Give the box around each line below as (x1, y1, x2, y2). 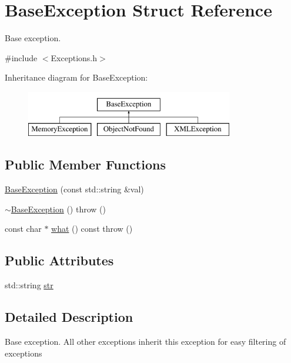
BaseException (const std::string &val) (5, 183, 144, 195)
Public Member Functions (5, 155, 166, 174)
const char (5, 222, 42, 235)
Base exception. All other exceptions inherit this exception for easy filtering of (5, 335, 286, 348)
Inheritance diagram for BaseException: (5, 71, 148, 84)
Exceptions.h (51, 51, 98, 64)
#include (5, 51, 38, 64)
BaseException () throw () (11, 202, 106, 215)
